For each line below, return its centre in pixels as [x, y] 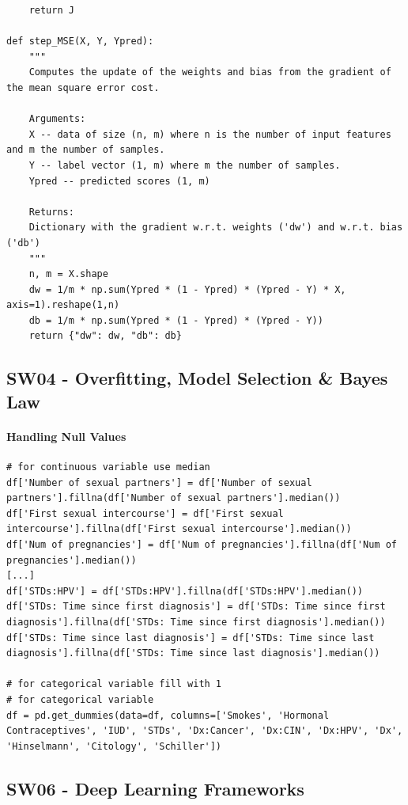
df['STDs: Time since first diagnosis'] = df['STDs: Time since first [196, 607]
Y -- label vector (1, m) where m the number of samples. [185, 165]
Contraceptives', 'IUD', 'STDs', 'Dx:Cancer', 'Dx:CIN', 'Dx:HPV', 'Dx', [205, 731]
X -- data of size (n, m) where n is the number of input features [210, 134]
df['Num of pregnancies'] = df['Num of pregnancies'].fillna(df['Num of [202, 545]
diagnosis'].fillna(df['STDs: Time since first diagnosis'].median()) [196, 622]
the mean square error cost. [83, 87]
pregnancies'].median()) [72, 560]
